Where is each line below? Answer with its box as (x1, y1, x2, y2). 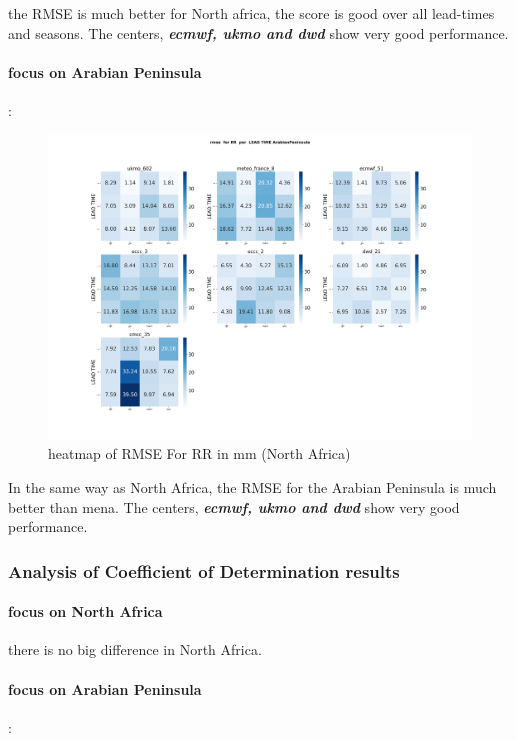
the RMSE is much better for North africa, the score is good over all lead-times (8, 3, 495, 23)
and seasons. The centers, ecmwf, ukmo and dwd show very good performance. (8, 22, 509, 43)
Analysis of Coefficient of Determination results (8, 558, 400, 583)
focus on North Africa (8, 601, 163, 622)
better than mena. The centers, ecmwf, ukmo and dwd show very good (8, 496, 460, 517)
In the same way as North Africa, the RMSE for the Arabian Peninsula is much (8, 476, 497, 497)
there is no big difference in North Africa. (8, 639, 262, 660)
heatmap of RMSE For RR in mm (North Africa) (48, 443, 351, 464)
